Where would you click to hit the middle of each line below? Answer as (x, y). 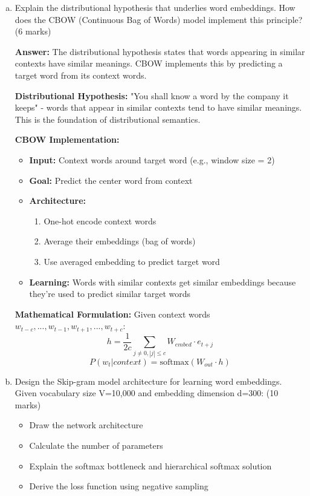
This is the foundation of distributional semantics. (108, 119)
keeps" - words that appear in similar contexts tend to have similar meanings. (158, 107)
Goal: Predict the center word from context (111, 180)
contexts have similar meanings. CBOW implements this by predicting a (149, 63)
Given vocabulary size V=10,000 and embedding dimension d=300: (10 (147, 393)
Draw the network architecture (86, 425)
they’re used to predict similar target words (110, 294)
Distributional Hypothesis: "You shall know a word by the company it (152, 95)
